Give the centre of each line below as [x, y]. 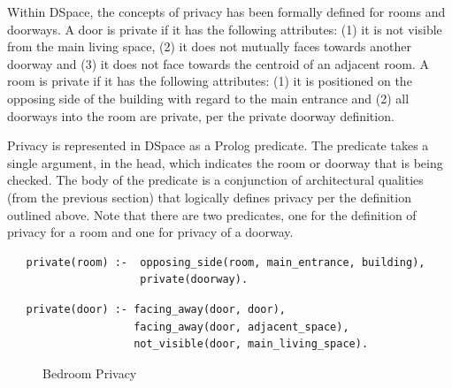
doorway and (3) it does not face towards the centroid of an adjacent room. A [218, 63]
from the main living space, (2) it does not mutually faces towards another [209, 46]
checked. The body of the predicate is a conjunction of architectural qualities [215, 180]
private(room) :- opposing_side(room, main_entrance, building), [226, 262]
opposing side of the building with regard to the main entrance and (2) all [208, 98]
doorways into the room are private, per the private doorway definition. [201, 115]
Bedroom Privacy [90, 373]
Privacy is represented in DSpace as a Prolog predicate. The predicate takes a [218, 145]
